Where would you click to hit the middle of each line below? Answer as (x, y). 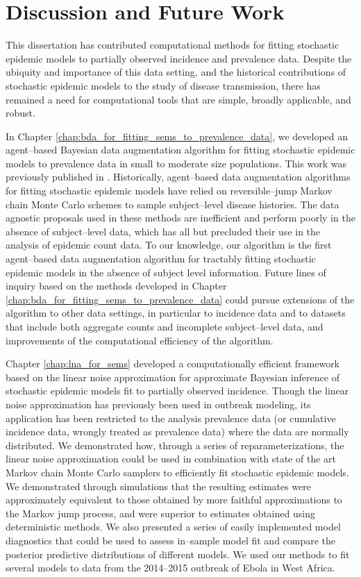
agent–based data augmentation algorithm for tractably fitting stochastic (161, 259)
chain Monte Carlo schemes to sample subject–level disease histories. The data (173, 204)
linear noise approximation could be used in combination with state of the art (171, 459)
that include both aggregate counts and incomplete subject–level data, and (165, 326)
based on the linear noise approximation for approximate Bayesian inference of (173, 377)
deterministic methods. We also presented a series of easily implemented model (173, 527)
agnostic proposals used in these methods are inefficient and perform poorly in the (180, 218)
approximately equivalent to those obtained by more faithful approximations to (174, 500)
